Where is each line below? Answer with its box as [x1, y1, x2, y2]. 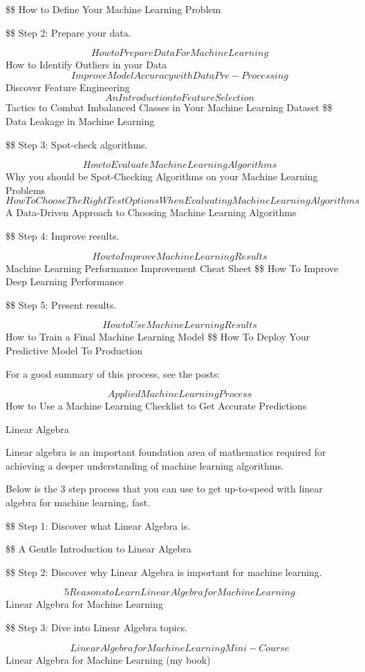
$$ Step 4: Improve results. [6, 228, 120, 242]
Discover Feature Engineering [6, 79, 130, 94]
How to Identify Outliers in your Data [6, 57, 167, 72]
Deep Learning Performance [6, 274, 124, 289]
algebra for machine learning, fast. [6, 495, 151, 510]
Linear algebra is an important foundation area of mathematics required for [6, 445, 326, 459]
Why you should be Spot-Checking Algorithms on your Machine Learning [6, 169, 318, 184]
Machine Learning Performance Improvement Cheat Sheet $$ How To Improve [6, 260, 339, 275]
